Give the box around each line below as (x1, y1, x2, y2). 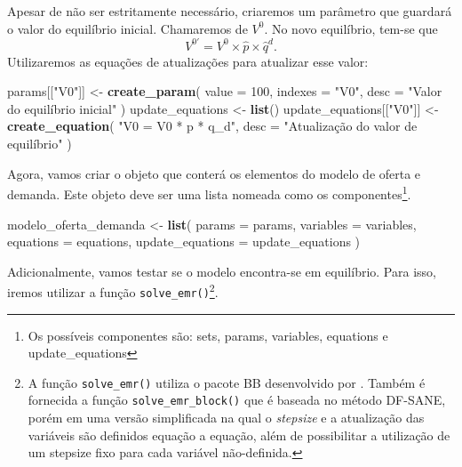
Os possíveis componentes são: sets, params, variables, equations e (28, 326, 388, 344)
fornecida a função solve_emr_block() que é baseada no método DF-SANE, (28, 391, 446, 409)
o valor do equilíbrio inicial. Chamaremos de (7, 19, 248, 37)
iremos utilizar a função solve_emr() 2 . (7, 280, 219, 301)
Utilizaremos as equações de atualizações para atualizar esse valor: (7, 52, 369, 70)
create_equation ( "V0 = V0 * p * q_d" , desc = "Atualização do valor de (7, 117, 418, 135)
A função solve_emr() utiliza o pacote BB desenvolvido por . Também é (28, 373, 426, 391)
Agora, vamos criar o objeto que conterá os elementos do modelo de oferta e (7, 164, 421, 182)
